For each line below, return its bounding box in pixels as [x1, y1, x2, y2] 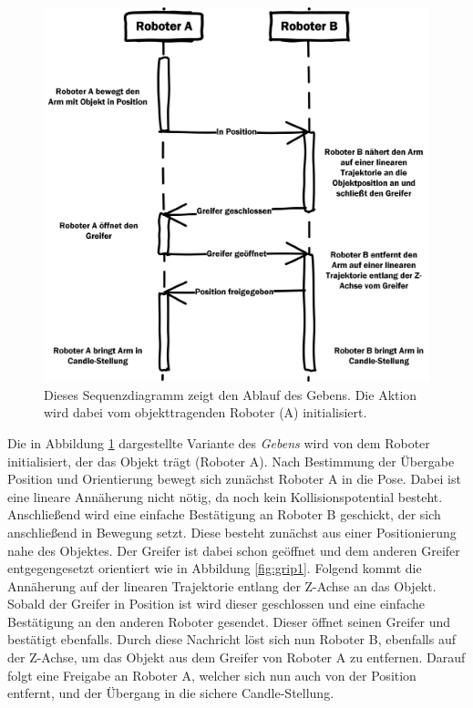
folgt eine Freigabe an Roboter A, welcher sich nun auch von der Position [7, 665, 416, 684]
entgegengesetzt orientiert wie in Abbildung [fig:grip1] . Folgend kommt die [7, 559, 422, 578]
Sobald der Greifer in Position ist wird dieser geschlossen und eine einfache [7, 594, 425, 613]
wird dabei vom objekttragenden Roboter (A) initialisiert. [44, 403, 367, 422]
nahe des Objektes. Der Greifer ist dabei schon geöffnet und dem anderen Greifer [7, 540, 460, 559]
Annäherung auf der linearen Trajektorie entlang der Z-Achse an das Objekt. [7, 576, 437, 595]
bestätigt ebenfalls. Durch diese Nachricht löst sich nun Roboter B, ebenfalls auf [7, 630, 456, 649]
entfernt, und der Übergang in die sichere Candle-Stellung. [7, 683, 334, 703]
